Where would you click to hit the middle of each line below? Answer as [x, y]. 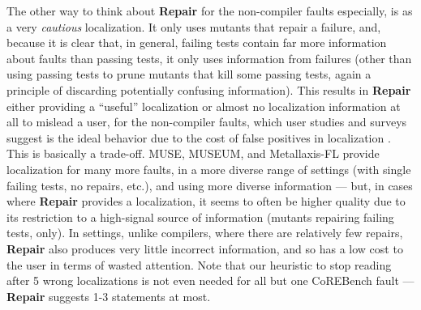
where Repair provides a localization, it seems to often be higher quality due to [206, 201]
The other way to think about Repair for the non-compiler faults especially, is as [210, 11]
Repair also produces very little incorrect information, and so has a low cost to [205, 248]
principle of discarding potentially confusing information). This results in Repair [209, 89]
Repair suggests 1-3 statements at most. [109, 296]
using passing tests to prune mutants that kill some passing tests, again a [189, 74]
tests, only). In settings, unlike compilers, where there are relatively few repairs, [205, 233]
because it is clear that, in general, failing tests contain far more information [197, 42]
